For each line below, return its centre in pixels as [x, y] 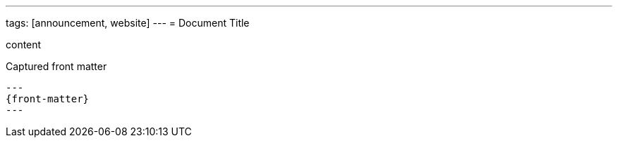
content [24, 45]
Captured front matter [56, 66]
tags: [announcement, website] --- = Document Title [128, 23]
